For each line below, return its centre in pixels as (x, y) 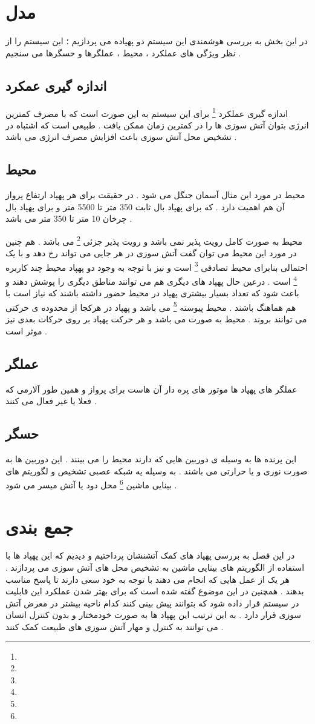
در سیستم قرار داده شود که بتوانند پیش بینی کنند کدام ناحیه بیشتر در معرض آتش (152, 603)
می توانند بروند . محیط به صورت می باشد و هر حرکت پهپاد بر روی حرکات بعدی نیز (156, 319)
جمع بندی (39, 526)
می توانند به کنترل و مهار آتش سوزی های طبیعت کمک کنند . (115, 627)
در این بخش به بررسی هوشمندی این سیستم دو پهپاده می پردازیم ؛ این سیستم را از (157, 41)
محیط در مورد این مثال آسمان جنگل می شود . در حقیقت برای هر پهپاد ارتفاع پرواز (155, 195)
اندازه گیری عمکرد (56, 85)
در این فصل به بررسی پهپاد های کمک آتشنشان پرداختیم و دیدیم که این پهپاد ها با (150, 555)
